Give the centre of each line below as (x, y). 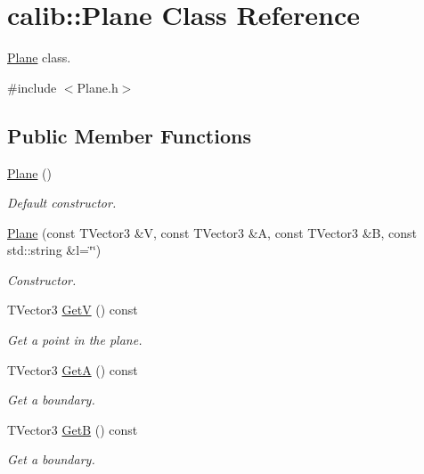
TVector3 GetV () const (73, 310)
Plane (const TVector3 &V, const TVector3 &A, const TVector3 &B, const (212, 232)
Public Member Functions (129, 135)
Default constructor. (62, 203)
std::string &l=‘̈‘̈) (54, 250)
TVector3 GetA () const (73, 369)
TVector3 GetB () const (73, 429)
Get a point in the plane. (75, 340)
